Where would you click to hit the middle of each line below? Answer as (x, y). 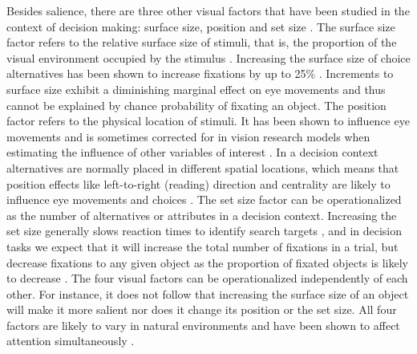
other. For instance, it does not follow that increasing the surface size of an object (208, 293)
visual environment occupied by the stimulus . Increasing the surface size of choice (208, 57)
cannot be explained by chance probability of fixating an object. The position (196, 105)
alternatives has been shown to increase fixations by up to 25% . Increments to (200, 73)
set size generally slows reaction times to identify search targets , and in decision (204, 231)
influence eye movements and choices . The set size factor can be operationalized (204, 199)
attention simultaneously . (71, 341)
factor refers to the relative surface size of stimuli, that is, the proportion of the (202, 42)
